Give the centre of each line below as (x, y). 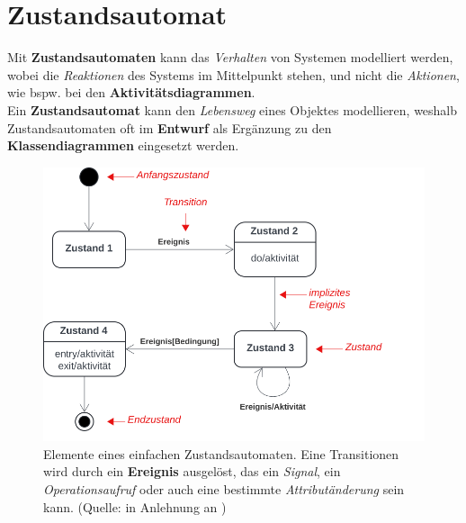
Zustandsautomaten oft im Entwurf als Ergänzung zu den (170, 127)
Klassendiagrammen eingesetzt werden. (123, 145)
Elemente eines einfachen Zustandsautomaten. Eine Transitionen (221, 453)
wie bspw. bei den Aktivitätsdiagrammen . (131, 92)
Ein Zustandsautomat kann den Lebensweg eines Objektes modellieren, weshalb (233, 109)
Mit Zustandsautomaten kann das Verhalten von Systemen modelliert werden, (230, 57)
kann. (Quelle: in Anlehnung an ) (135, 506)
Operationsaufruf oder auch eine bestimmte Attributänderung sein (224, 488)
